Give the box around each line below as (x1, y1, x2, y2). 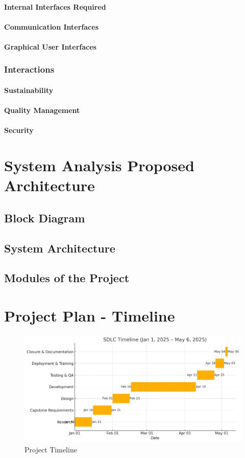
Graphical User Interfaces (4, 41, 96, 52)
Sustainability (4, 85, 54, 95)
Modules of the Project (4, 270, 130, 286)
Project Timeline (24, 444, 77, 454)
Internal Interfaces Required (4, 1, 106, 12)
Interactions (4, 63, 55, 76)
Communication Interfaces (4, 21, 99, 32)
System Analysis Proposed (4, 155, 194, 176)
